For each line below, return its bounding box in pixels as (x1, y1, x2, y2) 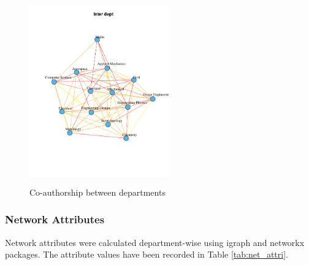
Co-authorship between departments (29, 185, 166, 198)
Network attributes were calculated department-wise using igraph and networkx (5, 236, 305, 248)
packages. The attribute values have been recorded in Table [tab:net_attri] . (5, 248, 288, 261)
